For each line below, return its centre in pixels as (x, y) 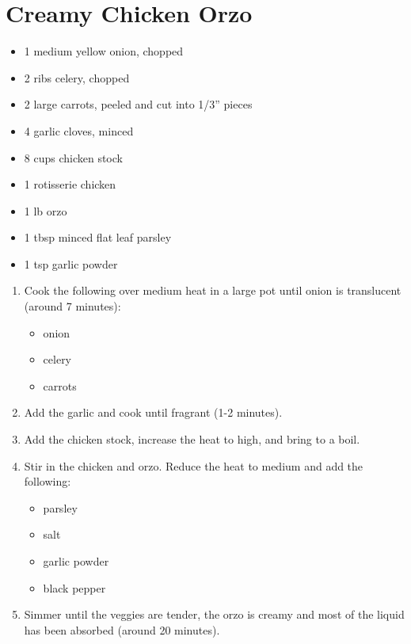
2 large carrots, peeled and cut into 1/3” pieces (138, 104)
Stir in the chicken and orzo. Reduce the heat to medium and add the (194, 465)
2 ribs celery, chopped (77, 77)
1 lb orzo (46, 210)
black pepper (74, 587)
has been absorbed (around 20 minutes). (122, 629)
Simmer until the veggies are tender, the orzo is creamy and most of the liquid (214, 614)
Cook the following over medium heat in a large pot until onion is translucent (213, 290)
